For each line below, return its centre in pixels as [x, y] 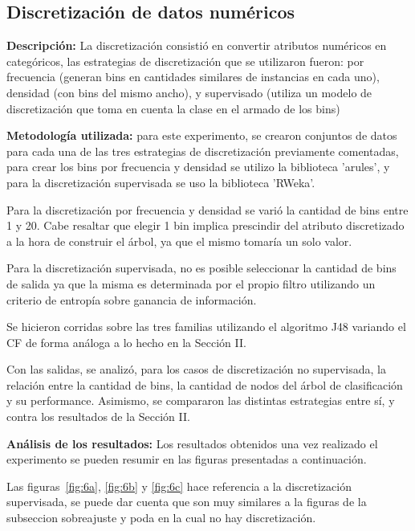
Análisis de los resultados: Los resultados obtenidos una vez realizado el [192, 443]
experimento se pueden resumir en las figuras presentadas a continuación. [187, 459]
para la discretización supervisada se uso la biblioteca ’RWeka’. [161, 182]
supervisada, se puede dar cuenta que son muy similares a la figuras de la [187, 502]
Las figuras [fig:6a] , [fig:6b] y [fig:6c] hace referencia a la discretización [179, 486]
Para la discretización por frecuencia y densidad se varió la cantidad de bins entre [207, 209]
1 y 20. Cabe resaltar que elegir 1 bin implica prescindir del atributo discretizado [205, 225]
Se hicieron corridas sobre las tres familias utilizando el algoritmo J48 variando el [206, 327]
